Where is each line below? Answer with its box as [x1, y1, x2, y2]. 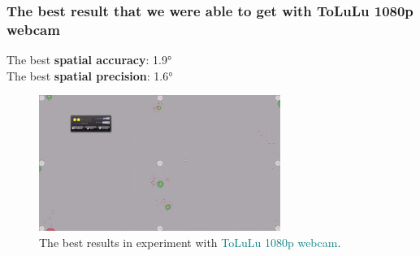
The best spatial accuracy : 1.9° [6, 51, 172, 68]
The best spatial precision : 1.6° [6, 67, 173, 84]
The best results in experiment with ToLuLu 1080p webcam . [39, 233, 341, 250]
